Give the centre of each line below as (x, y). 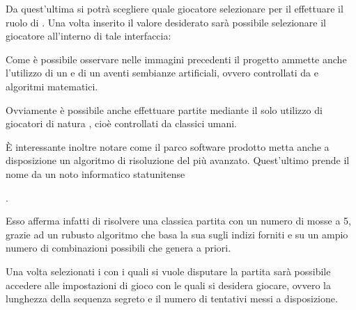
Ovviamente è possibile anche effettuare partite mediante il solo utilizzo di (164, 109)
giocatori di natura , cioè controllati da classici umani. (122, 123)
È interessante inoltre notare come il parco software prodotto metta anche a (168, 146)
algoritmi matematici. (52, 86)
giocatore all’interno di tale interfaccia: (88, 36)
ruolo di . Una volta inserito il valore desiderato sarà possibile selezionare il (166, 22)
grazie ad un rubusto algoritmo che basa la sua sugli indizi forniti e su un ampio (177, 234)
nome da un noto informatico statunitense (95, 173)
